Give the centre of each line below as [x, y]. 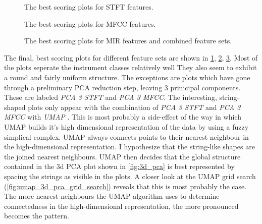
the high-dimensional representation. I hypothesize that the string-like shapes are [129, 147]
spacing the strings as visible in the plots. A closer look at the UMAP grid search [130, 176]
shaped [15, 107]
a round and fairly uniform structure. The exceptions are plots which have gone [127, 77]
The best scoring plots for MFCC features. [90, 23]
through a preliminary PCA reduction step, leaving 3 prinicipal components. [122, 87]
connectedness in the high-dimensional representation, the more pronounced [121, 206]
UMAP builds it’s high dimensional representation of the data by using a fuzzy [126, 126]
